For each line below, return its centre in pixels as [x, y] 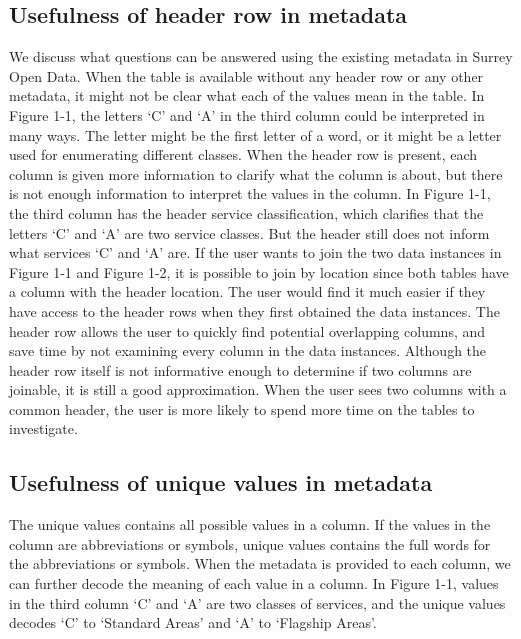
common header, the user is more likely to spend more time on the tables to [242, 408]
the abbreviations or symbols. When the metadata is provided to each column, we [260, 563]
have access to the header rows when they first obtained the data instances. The [254, 310]
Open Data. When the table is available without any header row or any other [246, 75]
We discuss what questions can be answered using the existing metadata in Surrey [261, 56]
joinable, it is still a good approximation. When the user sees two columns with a [258, 389]
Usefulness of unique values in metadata [221, 482]
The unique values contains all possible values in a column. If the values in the [250, 524]
